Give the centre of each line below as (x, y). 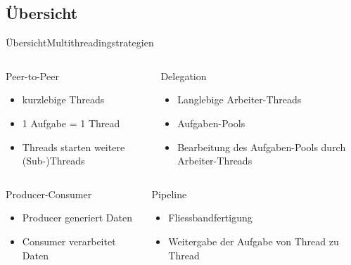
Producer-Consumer (49, 194)
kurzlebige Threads (63, 99)
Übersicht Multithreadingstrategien (80, 43)
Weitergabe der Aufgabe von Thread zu (254, 241)
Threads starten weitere (74, 147)
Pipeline (169, 194)
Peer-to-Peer (32, 76)
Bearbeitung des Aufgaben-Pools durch (262, 147)
